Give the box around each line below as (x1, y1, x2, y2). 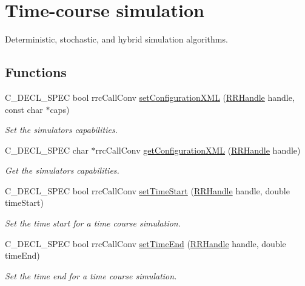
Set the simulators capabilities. (5, 123, 118, 136)
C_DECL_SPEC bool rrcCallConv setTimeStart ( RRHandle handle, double (5, 184, 290, 197)
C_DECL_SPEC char (5, 143, 89, 156)
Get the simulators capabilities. (5, 164, 119, 177)
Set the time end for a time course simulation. (5, 269, 177, 282)
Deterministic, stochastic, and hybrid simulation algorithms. (5, 33, 228, 46)
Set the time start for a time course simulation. (5, 217, 181, 230)
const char (5, 103, 43, 115)
